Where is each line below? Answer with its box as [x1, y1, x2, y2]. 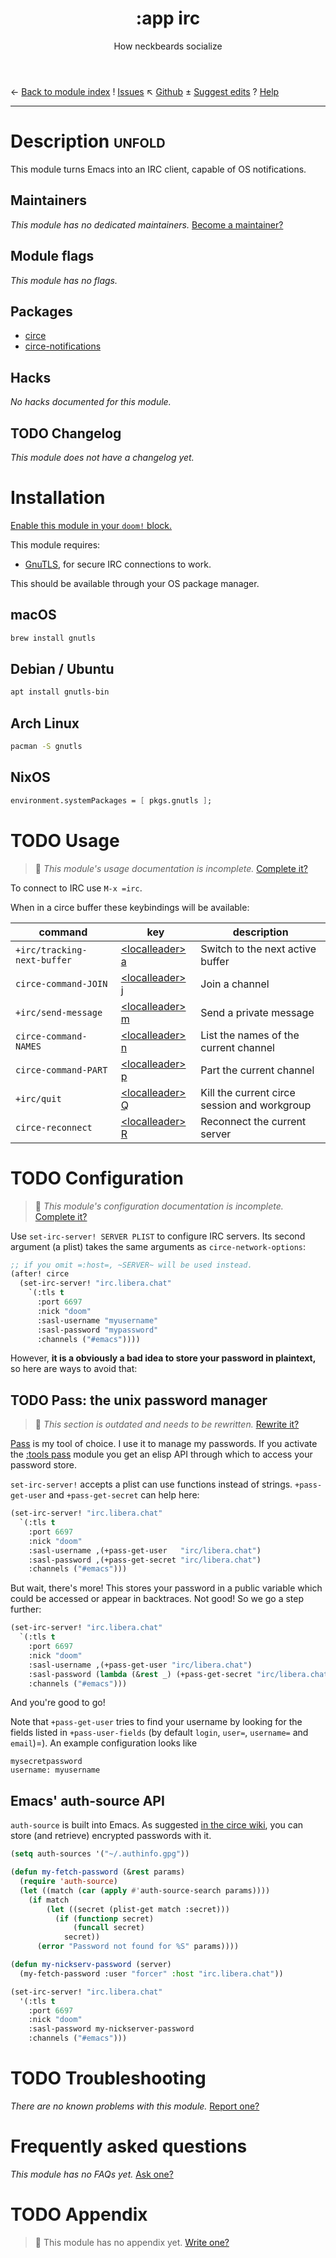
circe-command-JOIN [15, 978, 108, 989]
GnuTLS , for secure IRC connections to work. [24, 558, 212, 570]
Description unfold [10, 130, 166, 153]
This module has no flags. [10, 274, 118, 286]
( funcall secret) [73, 1923, 145, 1933]
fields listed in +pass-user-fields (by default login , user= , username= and [10, 1727, 309, 1739]
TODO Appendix [10, 2203, 148, 2226]
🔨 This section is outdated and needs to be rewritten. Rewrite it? [34, 1418, 300, 1431]
